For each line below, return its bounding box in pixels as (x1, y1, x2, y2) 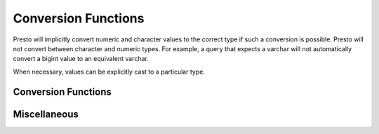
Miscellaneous (13, 108, 79, 120)
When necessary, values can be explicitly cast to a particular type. (13, 67, 205, 76)
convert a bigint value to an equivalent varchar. (13, 55, 149, 63)
